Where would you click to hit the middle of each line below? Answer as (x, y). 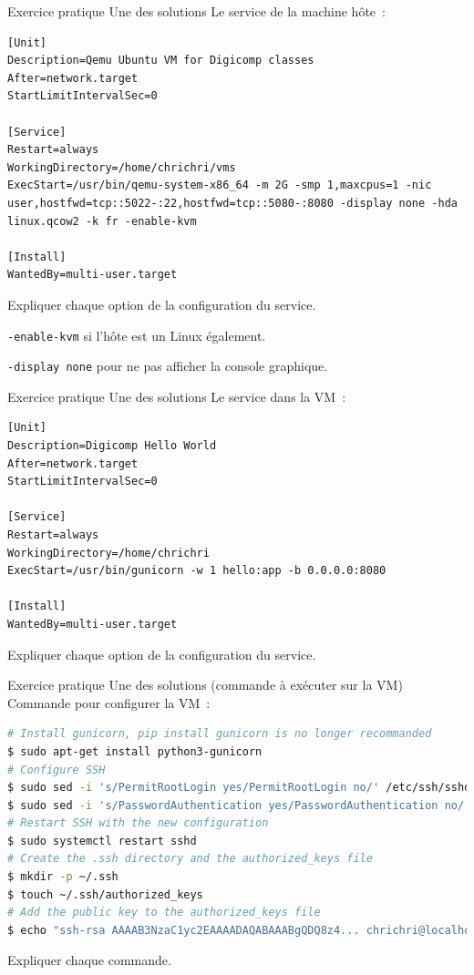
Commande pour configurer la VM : (109, 702)
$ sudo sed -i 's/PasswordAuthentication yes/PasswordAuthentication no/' (239, 805)
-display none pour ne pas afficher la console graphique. (168, 366)
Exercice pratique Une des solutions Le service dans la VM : (177, 396)
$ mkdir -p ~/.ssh (63, 877)
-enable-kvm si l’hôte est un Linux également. (137, 335)
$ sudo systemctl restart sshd (102, 841)
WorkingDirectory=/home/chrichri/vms (122, 167)
